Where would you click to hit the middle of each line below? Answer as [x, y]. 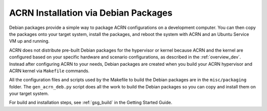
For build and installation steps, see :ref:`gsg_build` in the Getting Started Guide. [91, 103]
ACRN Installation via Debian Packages [91, 13]
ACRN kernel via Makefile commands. [49, 71]
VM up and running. [29, 41]
